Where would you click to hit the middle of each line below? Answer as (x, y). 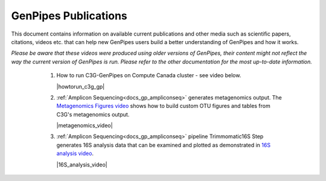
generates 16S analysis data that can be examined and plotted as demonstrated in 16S (164, 145)
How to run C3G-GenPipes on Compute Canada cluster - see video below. (149, 75)
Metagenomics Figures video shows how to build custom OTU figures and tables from (164, 106)
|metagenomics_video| (85, 125)
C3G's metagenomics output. (93, 114)
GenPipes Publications (69, 16)
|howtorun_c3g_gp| (81, 86)
